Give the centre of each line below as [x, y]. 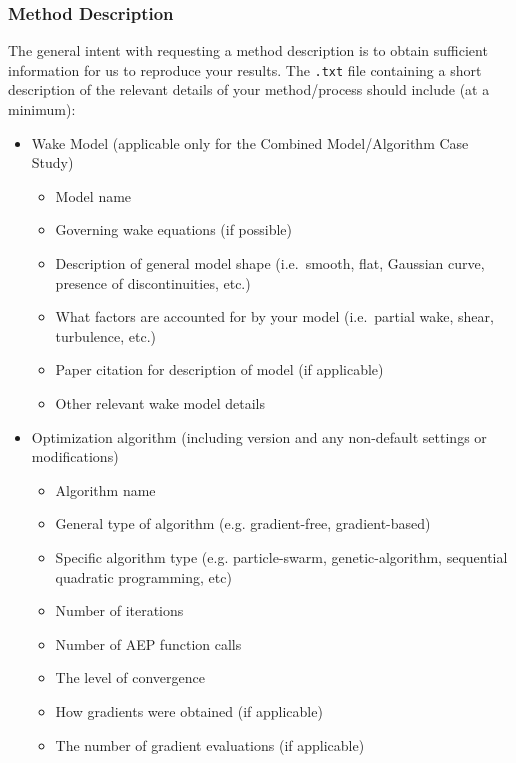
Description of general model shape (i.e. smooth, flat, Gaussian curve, [270, 263]
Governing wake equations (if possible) [174, 229]
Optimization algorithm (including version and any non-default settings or [259, 436]
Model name [93, 195]
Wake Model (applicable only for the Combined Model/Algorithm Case [250, 142]
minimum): [42, 109]
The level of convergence [130, 677]
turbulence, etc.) [105, 335]
